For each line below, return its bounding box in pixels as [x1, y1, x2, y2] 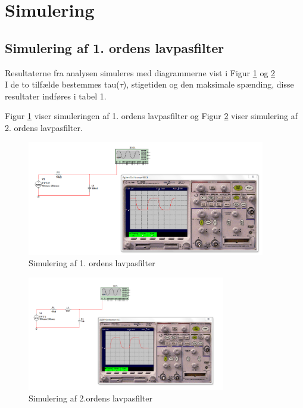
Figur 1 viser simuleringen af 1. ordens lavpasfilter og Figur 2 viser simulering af [5, 110, 298, 122]
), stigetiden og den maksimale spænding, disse [123, 78, 294, 91]
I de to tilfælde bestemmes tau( [5, 78, 120, 91]
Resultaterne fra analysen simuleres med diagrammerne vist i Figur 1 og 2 [5, 66, 276, 79]
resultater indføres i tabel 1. [5, 89, 107, 102]
